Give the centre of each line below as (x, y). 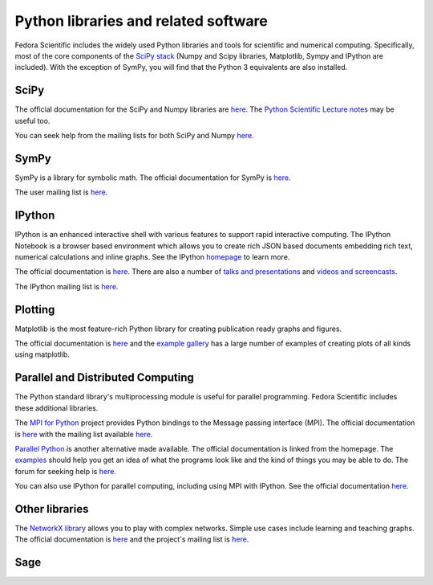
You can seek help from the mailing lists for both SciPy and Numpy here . (134, 136)
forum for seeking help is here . (65, 471)
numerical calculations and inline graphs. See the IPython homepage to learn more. (152, 257)
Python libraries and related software (141, 21)
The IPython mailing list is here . (67, 286)
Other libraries (52, 509)
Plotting (35, 309)
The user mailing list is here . (61, 192)
